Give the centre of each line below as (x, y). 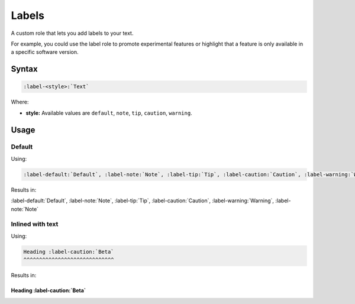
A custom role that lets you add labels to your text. (72, 33)
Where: (20, 102)
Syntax (24, 69)
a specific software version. (45, 52)
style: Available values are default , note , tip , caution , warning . (109, 113)
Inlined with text (35, 224)
